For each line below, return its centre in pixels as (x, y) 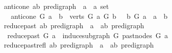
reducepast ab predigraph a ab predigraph (74, 26)
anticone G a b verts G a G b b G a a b (89, 16)
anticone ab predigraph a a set (56, 6)
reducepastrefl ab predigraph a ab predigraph (79, 45)
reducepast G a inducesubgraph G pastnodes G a (87, 35)
